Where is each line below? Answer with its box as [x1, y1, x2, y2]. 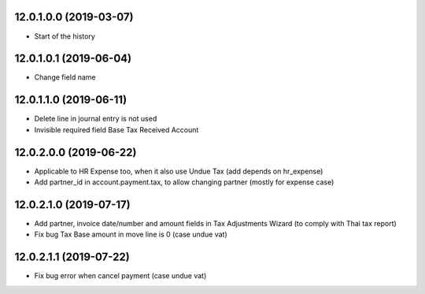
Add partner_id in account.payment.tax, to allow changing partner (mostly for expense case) [34, 177, 334, 187]
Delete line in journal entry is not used [34, 114, 157, 124]
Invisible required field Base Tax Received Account [34, 125, 199, 134]
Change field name [34, 73, 96, 82]
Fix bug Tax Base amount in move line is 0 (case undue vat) [34, 229, 227, 240]
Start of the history [34, 32, 96, 41]
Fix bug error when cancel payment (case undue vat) [34, 271, 207, 281]
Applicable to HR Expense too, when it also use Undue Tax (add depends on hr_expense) [34, 166, 323, 176]
